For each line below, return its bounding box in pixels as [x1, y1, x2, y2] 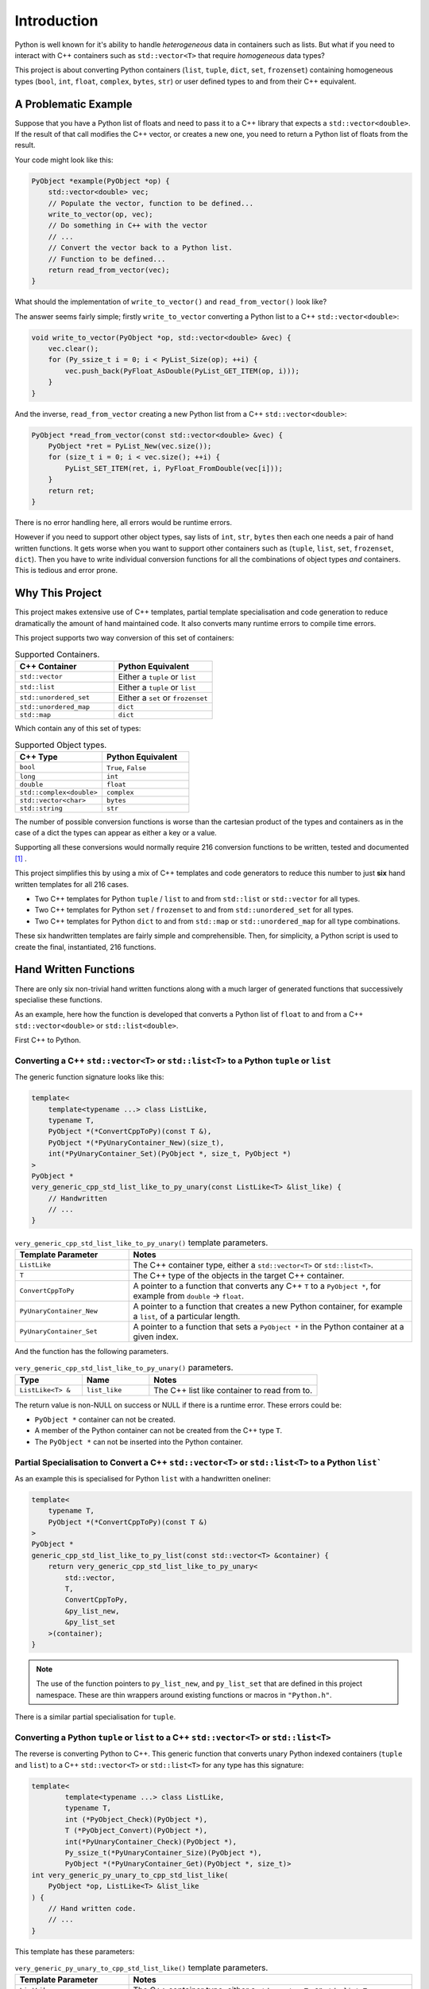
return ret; [48, 486, 95, 495]
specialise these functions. [14, 994, 102, 1004]
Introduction [14, 12, 99, 29]
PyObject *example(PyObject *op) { [31, 176, 170, 185]
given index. [133, 1331, 179, 1342]
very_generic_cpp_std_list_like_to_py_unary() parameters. [14, 1362, 234, 1373]
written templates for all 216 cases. [14, 879, 129, 889]
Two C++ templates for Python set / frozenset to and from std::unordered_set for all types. [34, 905, 354, 915]
